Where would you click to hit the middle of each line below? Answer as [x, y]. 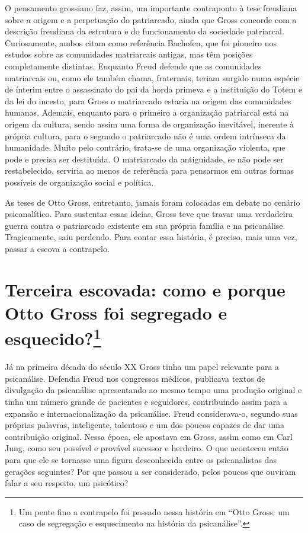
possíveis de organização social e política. [79, 182]
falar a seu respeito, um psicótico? [67, 483]
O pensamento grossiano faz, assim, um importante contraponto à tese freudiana [151, 8]
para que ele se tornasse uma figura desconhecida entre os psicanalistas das [141, 460]
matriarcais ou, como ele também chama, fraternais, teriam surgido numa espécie [152, 77]
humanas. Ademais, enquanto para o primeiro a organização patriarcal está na [147, 112]
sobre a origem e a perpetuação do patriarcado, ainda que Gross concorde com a [151, 19]
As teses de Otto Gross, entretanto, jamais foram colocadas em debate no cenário [153, 202]
